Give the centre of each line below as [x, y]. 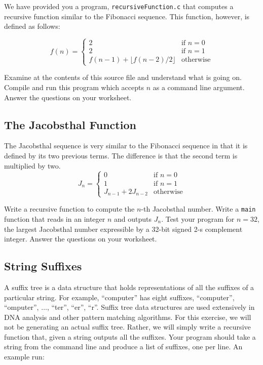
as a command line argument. [199, 87]
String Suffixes [43, 266]
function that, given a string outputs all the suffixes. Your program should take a [130, 336]
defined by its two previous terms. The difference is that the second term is [121, 156]
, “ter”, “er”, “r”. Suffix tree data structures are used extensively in [151, 307]
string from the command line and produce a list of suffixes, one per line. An [123, 347]
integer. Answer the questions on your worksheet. [81, 239]
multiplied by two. [32, 165]
